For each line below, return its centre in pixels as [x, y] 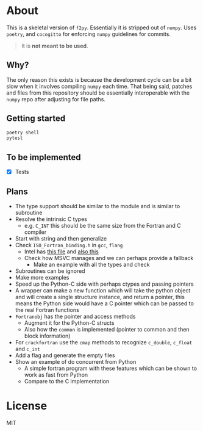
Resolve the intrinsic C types [51, 219]
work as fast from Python [56, 375]
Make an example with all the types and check [91, 264]
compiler [35, 232]
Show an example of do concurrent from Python [76, 362]
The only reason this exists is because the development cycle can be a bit [99, 79]
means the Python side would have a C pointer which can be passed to [104, 303]
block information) [47, 336]
